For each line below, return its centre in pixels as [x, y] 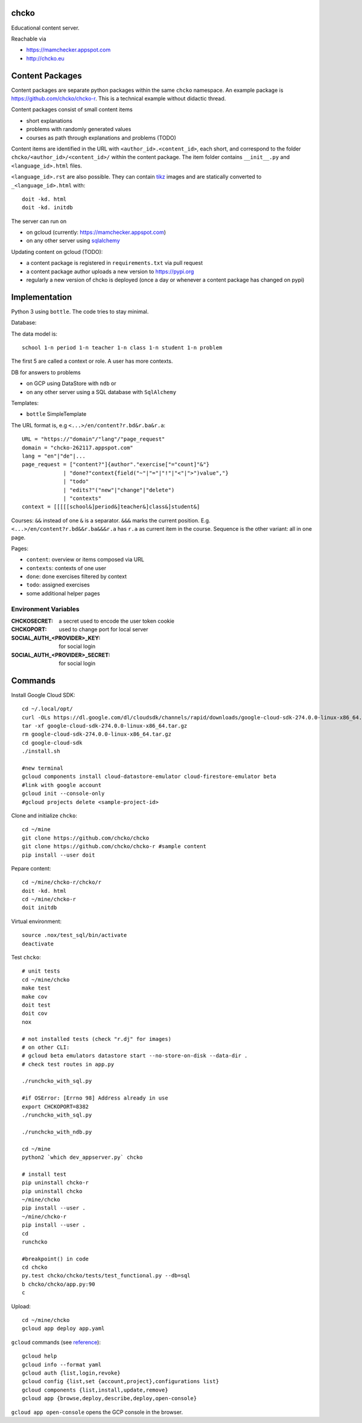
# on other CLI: [46, 1047]
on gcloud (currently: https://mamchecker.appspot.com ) [96, 232]
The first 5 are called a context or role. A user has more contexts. [92, 361]
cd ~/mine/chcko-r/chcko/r [62, 882]
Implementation [42, 297]
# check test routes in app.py [68, 1064]
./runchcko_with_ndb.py [57, 1132]
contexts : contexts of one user [66, 568]
